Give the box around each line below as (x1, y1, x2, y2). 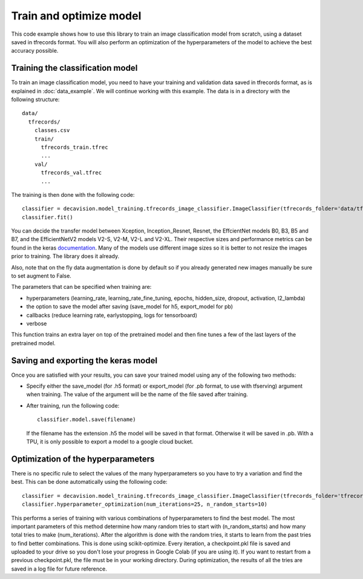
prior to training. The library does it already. (11, 253, 120, 260)
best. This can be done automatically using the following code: (11, 478, 168, 486)
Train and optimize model (11, 9, 142, 22)
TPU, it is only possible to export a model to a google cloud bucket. (26, 438, 194, 445)
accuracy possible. (11, 47, 59, 55)
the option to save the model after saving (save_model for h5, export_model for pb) (26, 303, 233, 310)
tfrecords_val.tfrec (41, 170, 102, 176)
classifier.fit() (22, 214, 73, 220)
